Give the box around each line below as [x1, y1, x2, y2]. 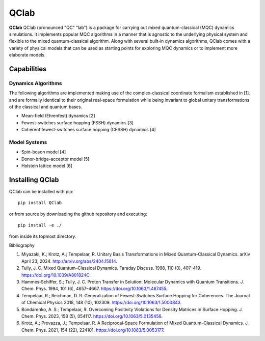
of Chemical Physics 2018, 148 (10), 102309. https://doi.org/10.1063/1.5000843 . [21, 300, 182, 306]
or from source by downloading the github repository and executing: [9, 211, 147, 217]
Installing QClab [9, 175, 59, 184]
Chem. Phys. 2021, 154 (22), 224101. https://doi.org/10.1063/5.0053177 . [21, 327, 164, 333]
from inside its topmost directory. [9, 233, 76, 239]
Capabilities [9, 64, 47, 73]
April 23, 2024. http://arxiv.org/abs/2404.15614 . [21, 258, 117, 264]
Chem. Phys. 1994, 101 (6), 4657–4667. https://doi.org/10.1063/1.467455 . [21, 285, 168, 292]
